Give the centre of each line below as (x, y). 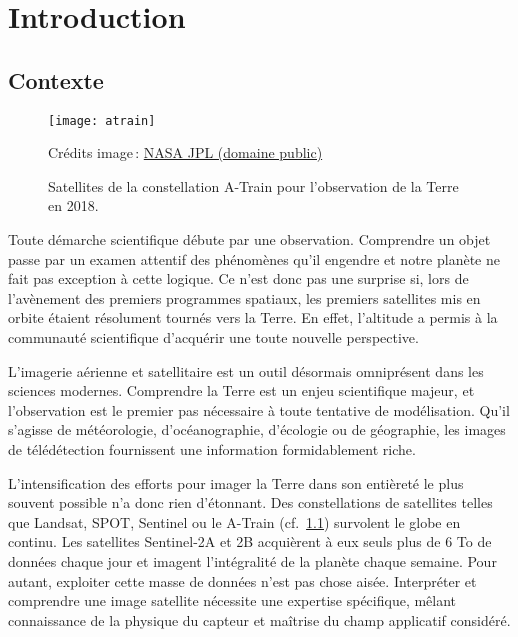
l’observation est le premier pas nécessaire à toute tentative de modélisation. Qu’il (259, 409)
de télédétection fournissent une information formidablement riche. (212, 448)
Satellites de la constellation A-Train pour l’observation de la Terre (253, 185)
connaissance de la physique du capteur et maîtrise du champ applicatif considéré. (259, 619)
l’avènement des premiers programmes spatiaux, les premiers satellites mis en (244, 297)
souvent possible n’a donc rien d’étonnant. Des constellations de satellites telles (250, 502)
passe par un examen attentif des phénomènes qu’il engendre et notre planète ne (254, 258)
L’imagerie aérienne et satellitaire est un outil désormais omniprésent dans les (246, 370)
